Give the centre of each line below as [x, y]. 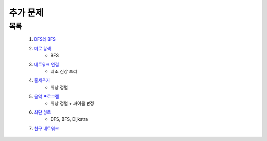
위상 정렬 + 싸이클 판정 [72, 103]
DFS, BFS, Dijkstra [69, 119]
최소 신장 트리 [64, 71]
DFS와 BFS [45, 39]
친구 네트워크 [46, 128]
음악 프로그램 [46, 96]
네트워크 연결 [46, 65]
